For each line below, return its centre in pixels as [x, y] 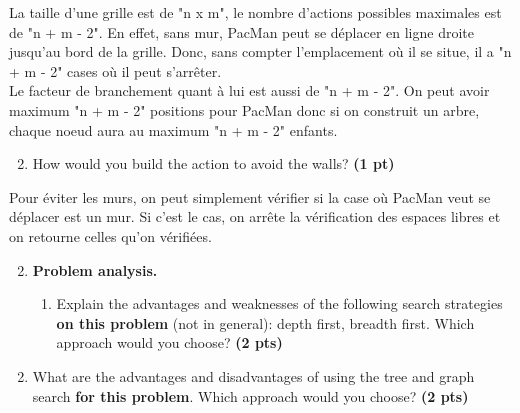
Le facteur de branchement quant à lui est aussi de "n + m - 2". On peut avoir [249, 90]
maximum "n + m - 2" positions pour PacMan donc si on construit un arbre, [244, 109]
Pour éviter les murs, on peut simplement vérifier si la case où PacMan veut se [250, 196]
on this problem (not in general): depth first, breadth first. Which [265, 322]
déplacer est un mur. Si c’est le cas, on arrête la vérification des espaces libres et [255, 216]
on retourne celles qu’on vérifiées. [110, 235]
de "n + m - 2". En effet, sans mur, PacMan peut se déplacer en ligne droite [241, 31]
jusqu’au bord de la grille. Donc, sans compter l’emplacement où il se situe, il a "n [260, 51]
